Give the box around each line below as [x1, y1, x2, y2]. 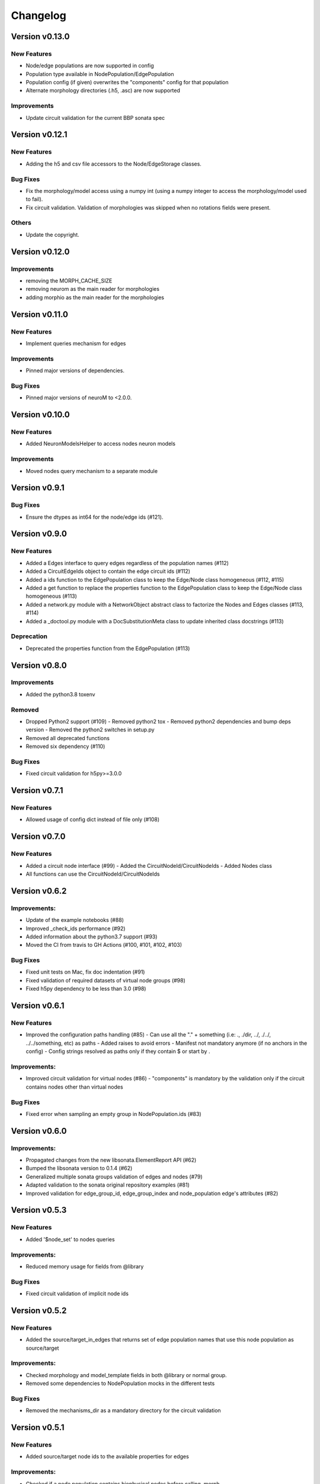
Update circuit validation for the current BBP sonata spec [25, 114, 165, 121]
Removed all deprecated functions [25, 734, 110, 741]
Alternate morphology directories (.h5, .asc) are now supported [25, 87, 181, 94]
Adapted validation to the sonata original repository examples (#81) [25, 1181, 190, 1188]
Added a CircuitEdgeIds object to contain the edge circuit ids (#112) [25, 567, 191, 575]
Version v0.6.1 [11, 1001, 65, 1011]
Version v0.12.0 [11, 246, 70, 256]
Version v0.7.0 [11, 832, 66, 842]
